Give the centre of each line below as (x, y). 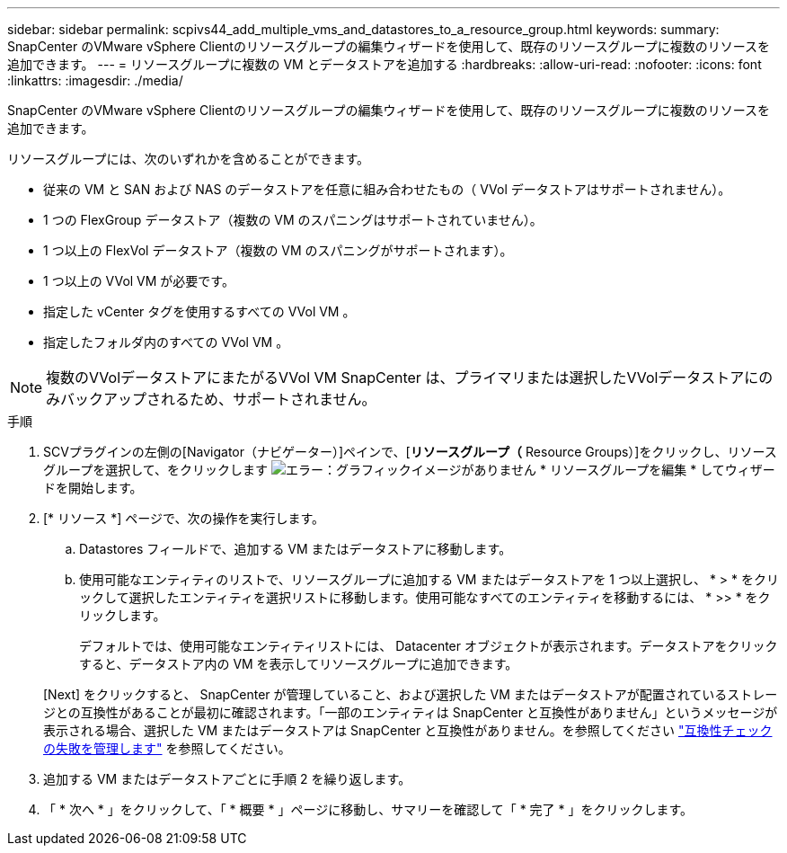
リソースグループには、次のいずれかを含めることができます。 (189, 159)
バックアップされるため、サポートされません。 (218, 399)
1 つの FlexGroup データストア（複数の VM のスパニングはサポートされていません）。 (293, 220)
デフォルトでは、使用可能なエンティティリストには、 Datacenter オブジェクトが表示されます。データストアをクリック (429, 646)
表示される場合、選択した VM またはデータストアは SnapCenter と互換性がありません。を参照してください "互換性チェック (408, 730)
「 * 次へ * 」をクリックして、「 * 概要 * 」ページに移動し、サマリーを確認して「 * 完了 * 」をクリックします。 (368, 809)
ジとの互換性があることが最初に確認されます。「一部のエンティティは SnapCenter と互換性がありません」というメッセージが (411, 712)
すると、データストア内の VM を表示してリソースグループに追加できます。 (299, 664)
